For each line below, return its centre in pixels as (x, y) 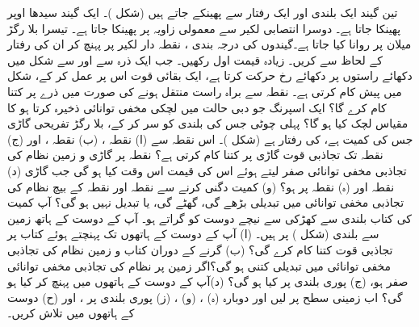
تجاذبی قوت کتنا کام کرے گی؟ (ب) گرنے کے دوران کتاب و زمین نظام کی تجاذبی (200, 249)
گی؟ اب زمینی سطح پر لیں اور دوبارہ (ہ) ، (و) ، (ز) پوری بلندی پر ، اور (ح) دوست (205, 297)
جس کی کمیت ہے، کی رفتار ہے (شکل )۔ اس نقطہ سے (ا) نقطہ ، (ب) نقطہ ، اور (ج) (210, 138)
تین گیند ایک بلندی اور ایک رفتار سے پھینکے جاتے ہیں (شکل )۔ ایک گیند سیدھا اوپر (203, 12)
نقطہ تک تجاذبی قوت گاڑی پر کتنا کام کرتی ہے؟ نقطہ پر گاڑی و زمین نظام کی (195, 155)
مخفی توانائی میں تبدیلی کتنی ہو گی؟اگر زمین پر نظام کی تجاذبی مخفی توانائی (199, 265)
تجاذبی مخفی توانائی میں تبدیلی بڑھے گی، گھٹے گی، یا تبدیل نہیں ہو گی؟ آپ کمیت (206, 202)
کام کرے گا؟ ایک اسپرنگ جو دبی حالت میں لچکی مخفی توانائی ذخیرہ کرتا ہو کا (197, 107)
